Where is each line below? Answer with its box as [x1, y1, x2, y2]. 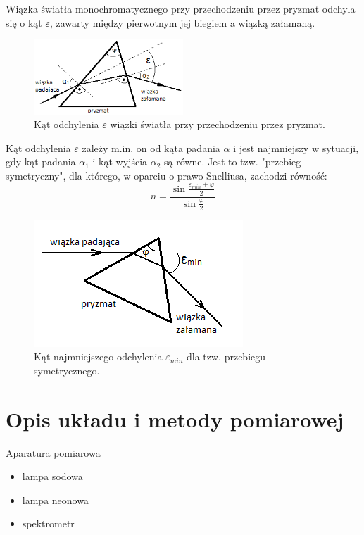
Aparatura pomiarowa [6, 445, 101, 460]
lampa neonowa [22, 492, 89, 507]
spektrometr [22, 516, 75, 531]
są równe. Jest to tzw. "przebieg [164, 154, 301, 169]
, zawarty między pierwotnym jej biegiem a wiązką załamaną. [49, 15, 315, 30]
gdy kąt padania [6, 154, 76, 169]
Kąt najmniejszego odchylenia [34, 349, 163, 364]
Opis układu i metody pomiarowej [6, 404, 344, 433]
